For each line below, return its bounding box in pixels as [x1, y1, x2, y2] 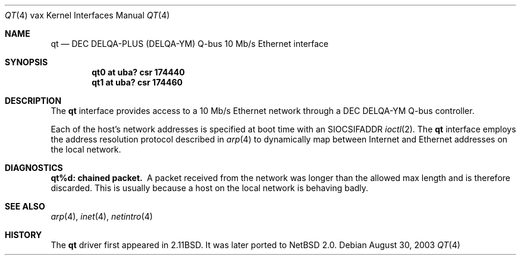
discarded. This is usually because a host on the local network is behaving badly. [51, 183, 369, 193]
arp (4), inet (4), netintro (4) [51, 211, 153, 221]
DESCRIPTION [5, 96, 62, 106]
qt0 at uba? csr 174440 [92, 67, 185, 77]
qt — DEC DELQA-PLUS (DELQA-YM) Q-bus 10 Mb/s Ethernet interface [51, 39, 329, 49]
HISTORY [5, 230, 42, 240]
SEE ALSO [5, 201, 45, 211]
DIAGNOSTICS [5, 163, 63, 173]
